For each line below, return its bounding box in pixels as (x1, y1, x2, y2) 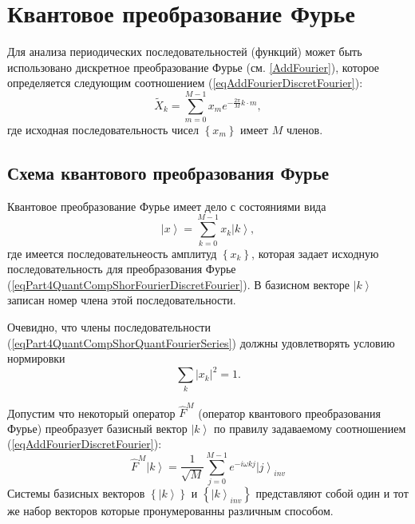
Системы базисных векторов (7, 485, 145, 502)
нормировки (7, 350, 65, 367)
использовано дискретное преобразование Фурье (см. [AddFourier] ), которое (7, 58, 380, 75)
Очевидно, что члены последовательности (7, 318, 211, 335)
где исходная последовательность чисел (7, 121, 200, 138)
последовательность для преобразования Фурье (7, 260, 236, 277)
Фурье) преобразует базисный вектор (7, 419, 188, 436)
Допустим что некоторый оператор (7, 404, 176, 421)
